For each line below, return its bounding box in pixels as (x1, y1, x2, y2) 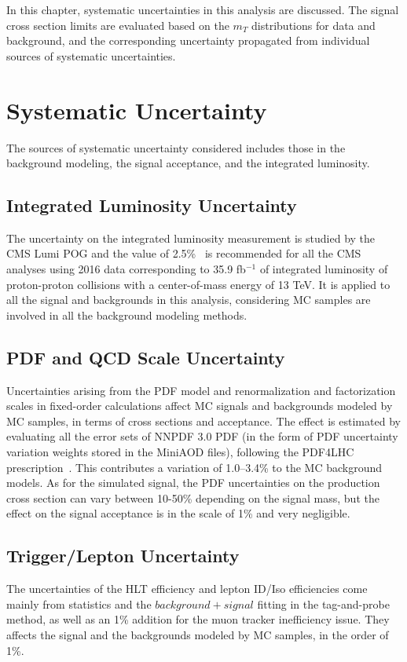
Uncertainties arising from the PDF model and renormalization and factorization (6, 382, 396, 398)
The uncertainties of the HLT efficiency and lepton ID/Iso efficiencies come (6, 580, 368, 597)
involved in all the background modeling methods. (6, 306, 247, 323)
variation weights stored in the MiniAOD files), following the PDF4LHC (6, 444, 354, 460)
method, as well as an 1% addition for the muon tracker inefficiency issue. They (6, 611, 390, 627)
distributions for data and (251, 16, 376, 33)
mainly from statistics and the (6, 595, 152, 612)
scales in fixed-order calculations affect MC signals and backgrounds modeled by (6, 397, 393, 414)
